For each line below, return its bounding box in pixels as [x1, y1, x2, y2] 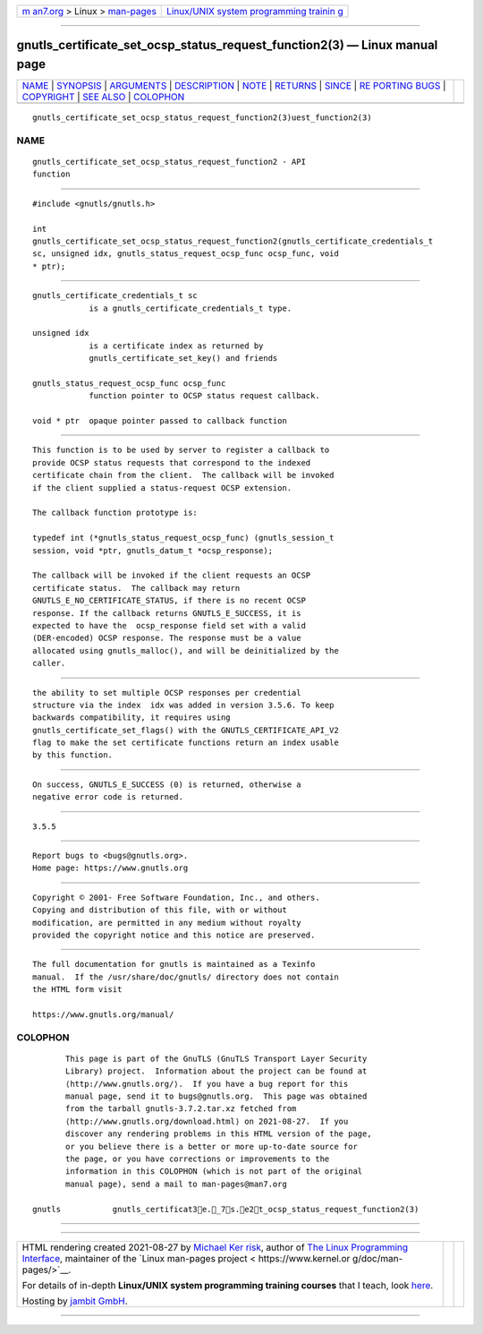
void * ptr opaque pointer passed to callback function [32, 416, 288, 426]
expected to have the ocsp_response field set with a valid [32, 620, 306, 630]
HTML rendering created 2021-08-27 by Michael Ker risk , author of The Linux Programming [21, 1241, 409, 1253]
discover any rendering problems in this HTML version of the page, [65, 1129, 372, 1139]
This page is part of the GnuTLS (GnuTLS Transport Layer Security [65, 1053, 368, 1064]
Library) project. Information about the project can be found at [65, 1066, 368, 1076]
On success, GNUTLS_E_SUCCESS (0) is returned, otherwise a [32, 779, 301, 790]
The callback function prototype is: [32, 508, 199, 518]
